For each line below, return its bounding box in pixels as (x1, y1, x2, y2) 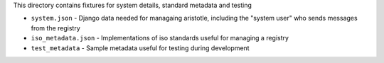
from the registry (31, 23, 81, 32)
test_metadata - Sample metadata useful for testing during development (31, 43, 250, 52)
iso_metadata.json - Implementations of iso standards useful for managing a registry (31, 34, 289, 42)
